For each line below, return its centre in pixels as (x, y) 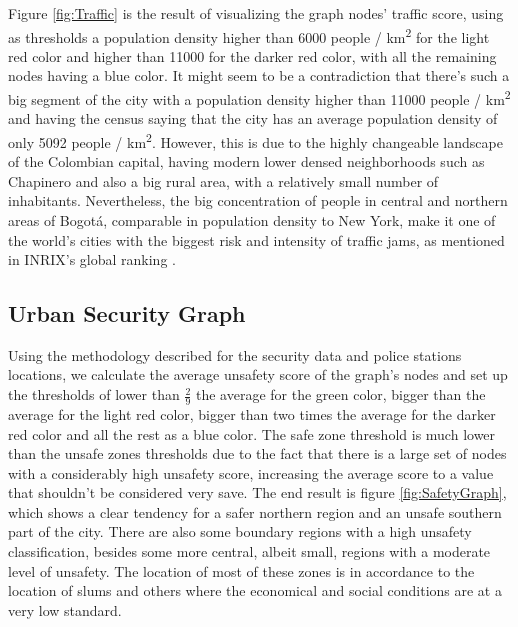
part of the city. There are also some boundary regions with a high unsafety (240, 531)
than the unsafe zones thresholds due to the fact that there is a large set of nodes (257, 453)
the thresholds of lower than (94, 394)
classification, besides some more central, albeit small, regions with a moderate (249, 551)
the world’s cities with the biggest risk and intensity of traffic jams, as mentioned (256, 239)
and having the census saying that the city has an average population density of (253, 118)
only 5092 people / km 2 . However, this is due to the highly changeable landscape (255, 140)
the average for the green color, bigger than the (340, 394)
